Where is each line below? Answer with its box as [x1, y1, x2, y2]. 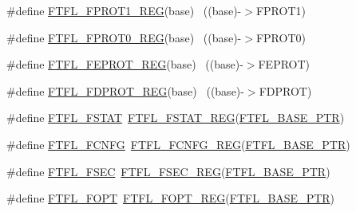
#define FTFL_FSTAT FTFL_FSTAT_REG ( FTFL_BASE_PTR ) [6, 109, 345, 126]
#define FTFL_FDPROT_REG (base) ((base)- [6, 82, 244, 99]
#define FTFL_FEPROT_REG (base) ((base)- [6, 56, 243, 73]
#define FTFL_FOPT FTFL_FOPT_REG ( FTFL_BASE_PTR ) [6, 190, 335, 206]
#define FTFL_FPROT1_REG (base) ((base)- [6, 2, 242, 18]
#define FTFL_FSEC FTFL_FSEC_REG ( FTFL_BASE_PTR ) [6, 163, 330, 179]
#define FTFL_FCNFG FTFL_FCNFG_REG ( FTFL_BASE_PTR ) [6, 135, 350, 152]
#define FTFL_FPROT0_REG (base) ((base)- [6, 29, 242, 45]
